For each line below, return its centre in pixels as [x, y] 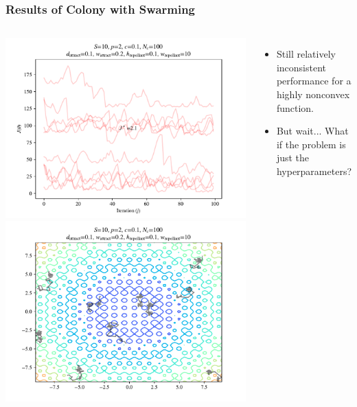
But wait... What [312, 131]
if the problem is [311, 144]
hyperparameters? [314, 171]
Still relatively [306, 54]
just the [293, 158]
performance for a [314, 81]
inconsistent [301, 67]
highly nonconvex [313, 94]
